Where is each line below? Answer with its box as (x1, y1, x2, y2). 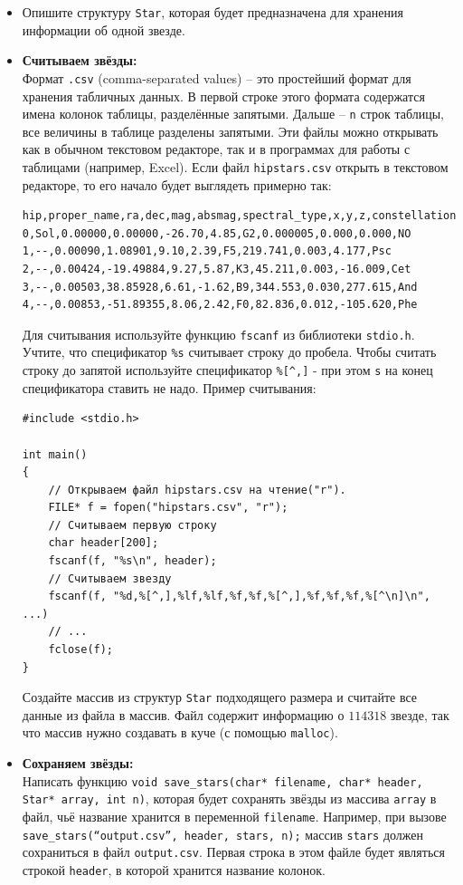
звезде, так (390, 705, 449, 724)
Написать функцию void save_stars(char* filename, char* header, (22, 771, 423, 790)
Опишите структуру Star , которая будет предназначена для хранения (22, 3, 403, 21)
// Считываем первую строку (48, 518, 217, 532)
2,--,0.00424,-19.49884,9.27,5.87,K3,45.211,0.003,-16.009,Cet (22, 262, 411, 275)
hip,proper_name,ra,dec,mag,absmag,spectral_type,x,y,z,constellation (22, 209, 457, 223)
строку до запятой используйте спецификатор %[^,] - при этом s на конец (22, 361, 433, 380)
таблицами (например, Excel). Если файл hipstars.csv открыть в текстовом (22, 157, 449, 176)
